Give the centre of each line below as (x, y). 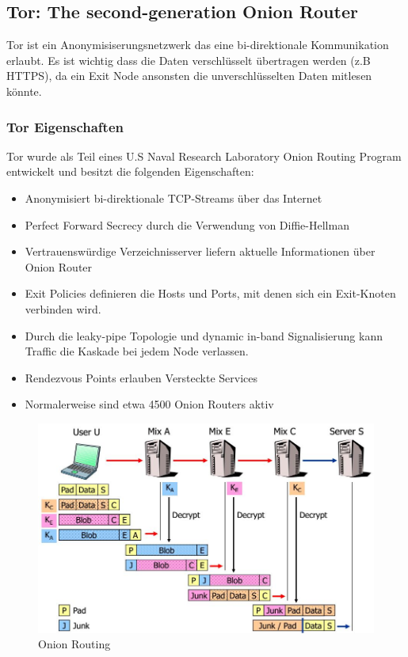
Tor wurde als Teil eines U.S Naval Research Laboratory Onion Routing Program (204, 156)
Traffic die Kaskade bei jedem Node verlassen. (137, 351)
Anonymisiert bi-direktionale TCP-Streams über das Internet (173, 197)
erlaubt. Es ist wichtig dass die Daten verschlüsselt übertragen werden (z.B (189, 60)
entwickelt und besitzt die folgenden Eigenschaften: (130, 171)
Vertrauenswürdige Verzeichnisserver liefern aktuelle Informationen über (200, 251)
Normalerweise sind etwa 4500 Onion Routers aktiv (149, 404)
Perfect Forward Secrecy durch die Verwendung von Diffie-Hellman (187, 224)
